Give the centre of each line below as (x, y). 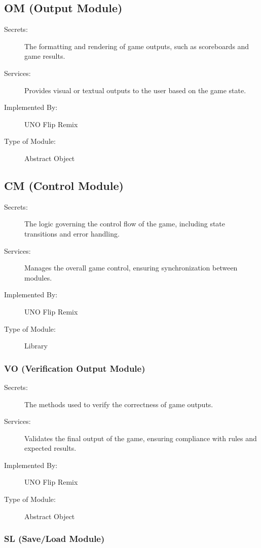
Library (36, 346)
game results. (45, 56)
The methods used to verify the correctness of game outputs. (119, 404)
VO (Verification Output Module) (75, 368)
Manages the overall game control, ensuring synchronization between (131, 268)
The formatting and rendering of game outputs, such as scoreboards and (137, 46)
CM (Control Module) (64, 185)
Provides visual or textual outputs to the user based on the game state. (135, 90)
